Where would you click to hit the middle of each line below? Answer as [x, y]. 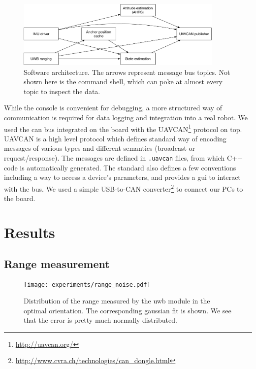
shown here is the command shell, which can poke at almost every [123, 82]
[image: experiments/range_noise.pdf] [87, 285]
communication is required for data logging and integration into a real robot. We [126, 117]
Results [30, 232]
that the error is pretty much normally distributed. [100, 320]
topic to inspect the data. [62, 91]
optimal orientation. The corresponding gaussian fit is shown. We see [128, 310]
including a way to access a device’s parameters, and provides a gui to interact [122, 177]
